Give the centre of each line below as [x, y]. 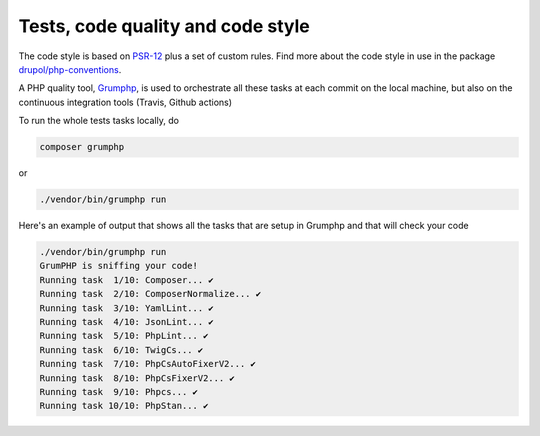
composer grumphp [82, 147]
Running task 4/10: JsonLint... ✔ [126, 321]
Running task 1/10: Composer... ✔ [126, 279]
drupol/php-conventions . [70, 69]
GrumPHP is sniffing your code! [119, 266]
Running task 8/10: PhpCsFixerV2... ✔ [137, 378]
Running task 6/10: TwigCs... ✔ [121, 349]
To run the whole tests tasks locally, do [99, 121]
